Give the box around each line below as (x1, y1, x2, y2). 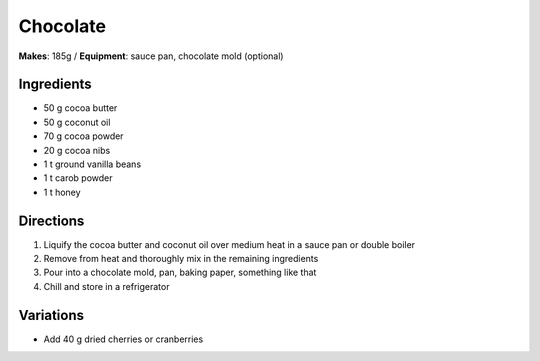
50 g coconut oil (43, 116, 111, 128)
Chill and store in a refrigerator (43, 280, 170, 292)
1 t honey (43, 186, 81, 198)
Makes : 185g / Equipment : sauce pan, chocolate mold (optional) (18, 50, 284, 62)
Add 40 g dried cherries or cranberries (43, 333, 204, 345)
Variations (18, 306, 85, 324)
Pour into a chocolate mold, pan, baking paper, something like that (43, 266, 317, 279)
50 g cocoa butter (43, 102, 118, 114)
